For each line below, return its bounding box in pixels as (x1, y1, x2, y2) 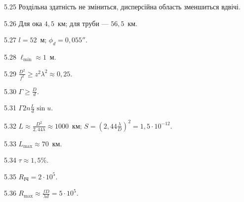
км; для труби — (57, 18, 109, 28)
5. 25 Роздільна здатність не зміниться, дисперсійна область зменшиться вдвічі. (4, 1, 241, 11)
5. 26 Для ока (4, 18, 42, 28)
